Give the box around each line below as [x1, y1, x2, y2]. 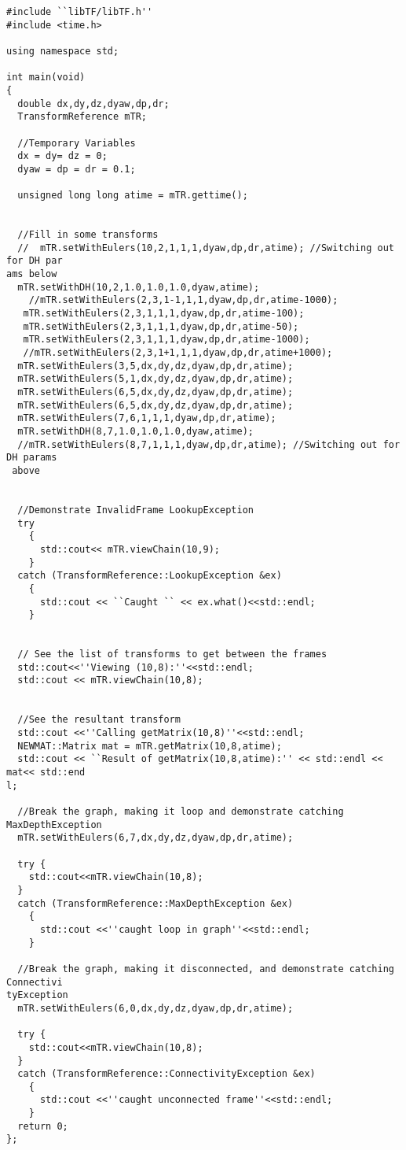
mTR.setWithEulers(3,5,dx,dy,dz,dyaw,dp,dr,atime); [17, 360, 294, 372]
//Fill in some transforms [17, 229, 159, 241]
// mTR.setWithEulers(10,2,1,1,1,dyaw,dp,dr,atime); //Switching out [17, 242, 394, 253]
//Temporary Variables [17, 137, 136, 149]
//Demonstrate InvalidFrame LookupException [17, 504, 254, 516]
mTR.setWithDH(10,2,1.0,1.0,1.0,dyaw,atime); [17, 281, 260, 293]
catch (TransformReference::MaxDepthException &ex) [17, 897, 294, 909]
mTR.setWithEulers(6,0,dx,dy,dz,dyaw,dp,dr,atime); [17, 1002, 294, 1014]
